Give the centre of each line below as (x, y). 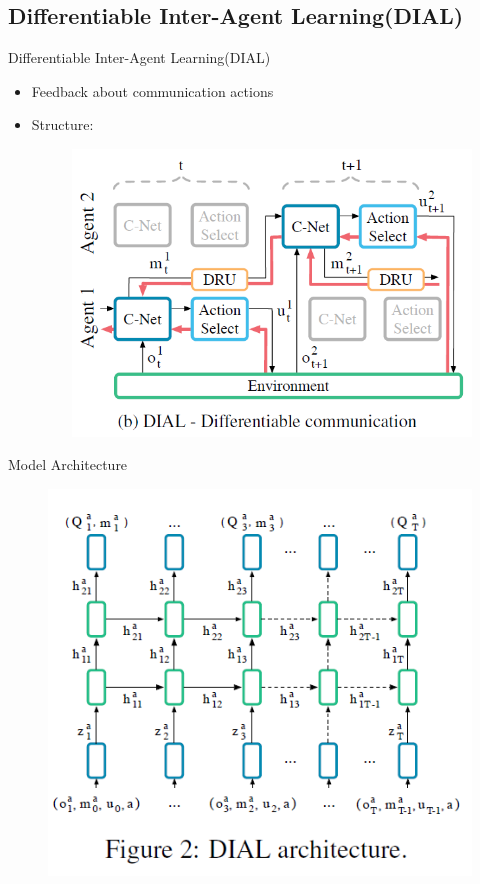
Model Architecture (68, 464)
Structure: (62, 124)
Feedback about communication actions (152, 90)
